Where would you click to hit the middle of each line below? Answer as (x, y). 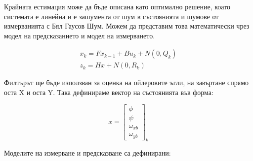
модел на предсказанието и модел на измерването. (80, 35)
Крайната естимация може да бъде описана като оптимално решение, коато (117, 6)
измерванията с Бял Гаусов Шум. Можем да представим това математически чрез (127, 26)
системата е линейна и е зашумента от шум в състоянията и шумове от (111, 16)
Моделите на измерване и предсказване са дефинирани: (87, 153)
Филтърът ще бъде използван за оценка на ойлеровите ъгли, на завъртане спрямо (126, 82)
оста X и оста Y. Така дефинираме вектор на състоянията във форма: (109, 92)
